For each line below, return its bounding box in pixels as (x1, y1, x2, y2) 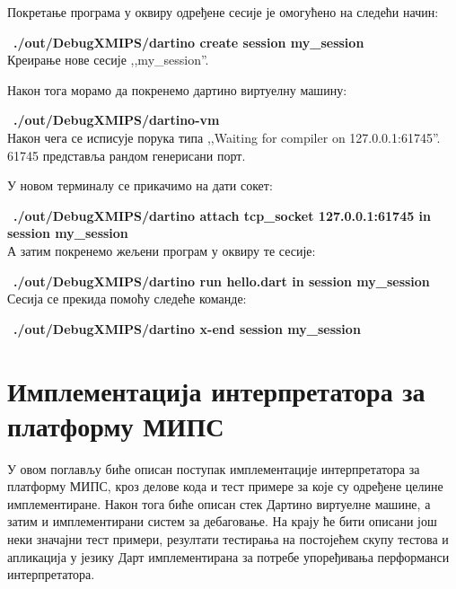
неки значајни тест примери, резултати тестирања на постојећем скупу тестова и (7, 530, 449, 548)
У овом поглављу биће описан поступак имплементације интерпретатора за (7, 459, 420, 478)
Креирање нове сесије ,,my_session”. (7, 50, 209, 69)
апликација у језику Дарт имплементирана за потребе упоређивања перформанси (7, 547, 450, 566)
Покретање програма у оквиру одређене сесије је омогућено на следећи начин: (7, 3, 439, 21)
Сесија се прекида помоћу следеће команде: (7, 289, 247, 308)
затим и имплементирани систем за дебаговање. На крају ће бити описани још (7, 512, 437, 531)
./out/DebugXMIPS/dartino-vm (13, 110, 220, 129)
